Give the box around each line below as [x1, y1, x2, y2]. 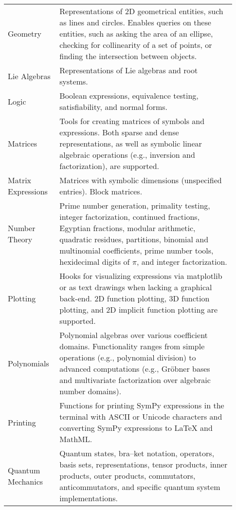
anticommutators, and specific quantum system [59, 481, 220, 492]
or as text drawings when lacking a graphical [59, 281, 212, 293]
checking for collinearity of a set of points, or [59, 39, 212, 50]
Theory [8, 234, 33, 245]
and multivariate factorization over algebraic [59, 374, 211, 385]
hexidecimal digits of [59, 256, 130, 267]
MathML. [59, 433, 92, 445]
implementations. [59, 492, 118, 504]
